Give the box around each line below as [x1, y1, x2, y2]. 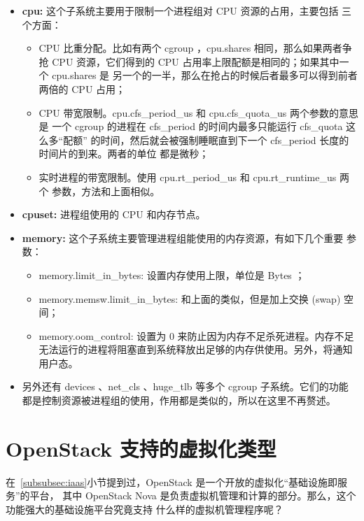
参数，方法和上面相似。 [52, 183, 160, 198]
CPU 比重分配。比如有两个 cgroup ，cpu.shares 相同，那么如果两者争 [38, 41, 352, 55]
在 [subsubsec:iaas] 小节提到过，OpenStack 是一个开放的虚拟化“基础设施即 [6, 474, 337, 489]
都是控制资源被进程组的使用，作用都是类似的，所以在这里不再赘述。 [22, 393, 336, 408]
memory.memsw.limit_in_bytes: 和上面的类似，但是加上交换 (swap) [38, 291, 341, 306]
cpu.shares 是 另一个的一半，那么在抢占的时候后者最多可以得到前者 [52, 68, 358, 83]
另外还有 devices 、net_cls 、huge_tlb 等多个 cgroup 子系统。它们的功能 [22, 379, 349, 394]
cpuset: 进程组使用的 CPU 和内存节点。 [22, 207, 206, 222]
